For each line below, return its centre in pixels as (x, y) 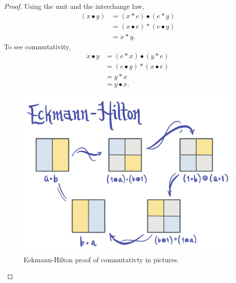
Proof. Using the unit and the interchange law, (74, 6)
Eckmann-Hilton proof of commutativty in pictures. (102, 259)
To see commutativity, (37, 46)
